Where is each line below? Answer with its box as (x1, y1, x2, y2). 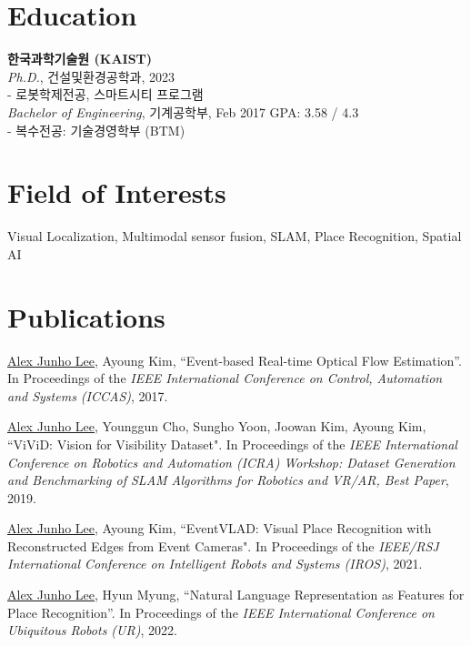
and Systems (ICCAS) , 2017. (7, 386, 168, 405)
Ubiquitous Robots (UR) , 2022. (7, 621, 177, 640)
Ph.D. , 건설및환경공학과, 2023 (7, 66, 175, 86)
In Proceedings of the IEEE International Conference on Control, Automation (7, 368, 443, 388)
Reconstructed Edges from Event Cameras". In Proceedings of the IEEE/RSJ (7, 536, 439, 555)
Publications (7, 298, 165, 335)
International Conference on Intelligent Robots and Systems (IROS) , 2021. (7, 554, 423, 573)
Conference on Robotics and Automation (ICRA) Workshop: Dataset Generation (7, 452, 456, 471)
